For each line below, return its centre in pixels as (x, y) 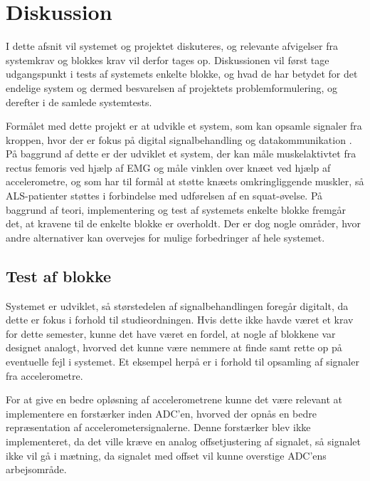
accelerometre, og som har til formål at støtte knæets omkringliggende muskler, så (185, 181)
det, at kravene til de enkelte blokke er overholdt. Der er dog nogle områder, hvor (184, 223)
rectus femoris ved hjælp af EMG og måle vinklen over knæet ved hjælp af (168, 167)
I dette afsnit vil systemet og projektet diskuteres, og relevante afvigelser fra (172, 46)
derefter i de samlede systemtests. (79, 102)
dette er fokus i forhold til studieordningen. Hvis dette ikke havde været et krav (180, 320)
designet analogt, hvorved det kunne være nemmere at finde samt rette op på (174, 347)
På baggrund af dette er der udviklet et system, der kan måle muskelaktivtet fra (181, 154)
